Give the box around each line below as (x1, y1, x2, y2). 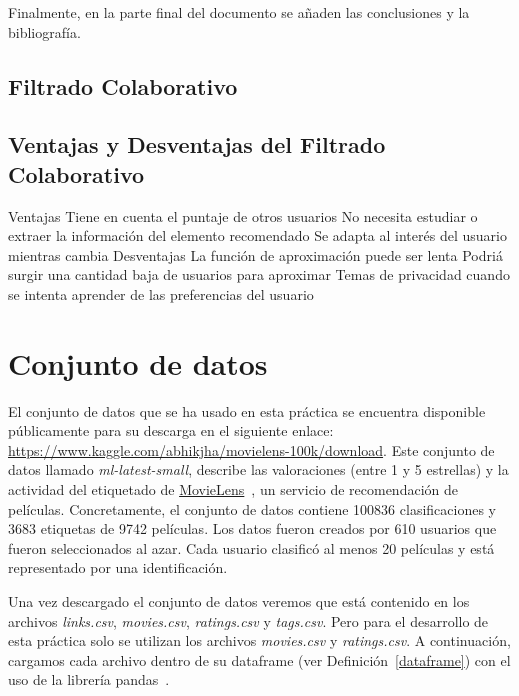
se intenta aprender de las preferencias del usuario (8, 283, 314, 304)
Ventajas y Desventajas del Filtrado (8, 129, 386, 160)
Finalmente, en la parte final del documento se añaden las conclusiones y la (8, 2, 470, 22)
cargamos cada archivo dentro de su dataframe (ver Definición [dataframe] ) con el (8, 649, 511, 670)
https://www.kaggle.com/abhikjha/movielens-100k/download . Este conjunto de (8, 439, 495, 460)
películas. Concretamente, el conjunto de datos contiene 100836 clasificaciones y (8, 498, 496, 519)
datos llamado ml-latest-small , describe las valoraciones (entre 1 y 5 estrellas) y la (8, 459, 509, 480)
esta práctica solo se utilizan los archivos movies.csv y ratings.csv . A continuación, (8, 630, 511, 651)
